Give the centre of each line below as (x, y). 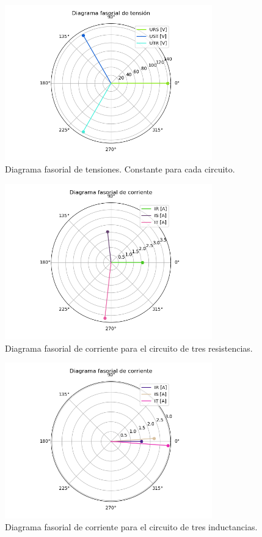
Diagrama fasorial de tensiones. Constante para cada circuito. (120, 169)
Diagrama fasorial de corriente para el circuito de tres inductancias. (131, 527)
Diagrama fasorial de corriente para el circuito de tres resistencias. (129, 348)
